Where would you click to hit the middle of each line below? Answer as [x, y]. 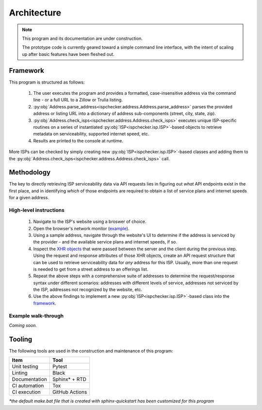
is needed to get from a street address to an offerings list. [91, 269]
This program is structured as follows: [47, 82]
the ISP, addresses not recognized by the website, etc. [88, 290]
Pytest [60, 367]
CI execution [26, 392]
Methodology [30, 172]
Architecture [35, 13]
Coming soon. [23, 325]
